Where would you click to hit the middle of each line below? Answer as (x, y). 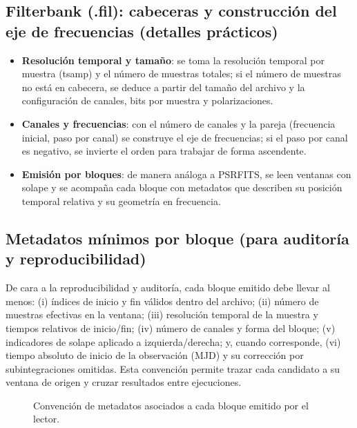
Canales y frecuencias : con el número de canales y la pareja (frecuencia (178, 123)
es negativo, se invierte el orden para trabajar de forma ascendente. (164, 151)
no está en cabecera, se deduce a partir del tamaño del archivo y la (163, 87)
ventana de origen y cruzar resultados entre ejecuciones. (124, 382)
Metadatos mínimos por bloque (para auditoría (177, 238)
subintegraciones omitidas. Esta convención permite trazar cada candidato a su (173, 368)
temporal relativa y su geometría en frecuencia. (121, 201)
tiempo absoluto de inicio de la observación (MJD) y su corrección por (155, 355)
